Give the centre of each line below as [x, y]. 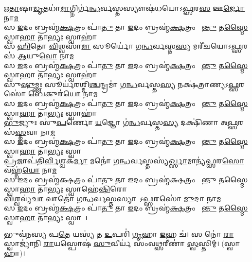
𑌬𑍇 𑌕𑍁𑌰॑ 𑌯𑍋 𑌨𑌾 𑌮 [63, 94]
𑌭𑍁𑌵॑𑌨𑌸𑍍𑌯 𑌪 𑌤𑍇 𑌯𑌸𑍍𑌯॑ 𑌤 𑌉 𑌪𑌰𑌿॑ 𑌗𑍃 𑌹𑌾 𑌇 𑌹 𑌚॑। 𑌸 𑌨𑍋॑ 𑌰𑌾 [119, 234]
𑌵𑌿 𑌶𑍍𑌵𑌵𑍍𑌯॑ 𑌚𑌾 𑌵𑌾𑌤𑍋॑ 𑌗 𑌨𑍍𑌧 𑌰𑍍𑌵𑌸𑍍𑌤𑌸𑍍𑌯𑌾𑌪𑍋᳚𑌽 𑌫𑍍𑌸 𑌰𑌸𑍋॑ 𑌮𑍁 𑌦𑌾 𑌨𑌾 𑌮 [113, 198]
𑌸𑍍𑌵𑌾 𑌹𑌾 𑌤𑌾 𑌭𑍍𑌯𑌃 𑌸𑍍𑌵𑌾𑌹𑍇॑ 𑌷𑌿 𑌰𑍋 [66, 189]
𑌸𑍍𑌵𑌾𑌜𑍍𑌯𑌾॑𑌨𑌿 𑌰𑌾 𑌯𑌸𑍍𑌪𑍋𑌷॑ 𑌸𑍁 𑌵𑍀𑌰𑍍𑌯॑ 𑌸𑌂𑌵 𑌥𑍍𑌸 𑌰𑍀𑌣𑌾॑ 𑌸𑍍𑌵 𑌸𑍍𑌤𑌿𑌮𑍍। [112, 243]
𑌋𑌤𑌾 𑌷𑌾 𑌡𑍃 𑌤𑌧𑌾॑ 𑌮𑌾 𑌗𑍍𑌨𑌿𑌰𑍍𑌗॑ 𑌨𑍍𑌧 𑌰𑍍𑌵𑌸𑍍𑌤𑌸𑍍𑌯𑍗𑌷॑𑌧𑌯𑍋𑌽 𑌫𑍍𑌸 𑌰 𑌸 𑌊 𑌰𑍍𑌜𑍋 [125, 8]
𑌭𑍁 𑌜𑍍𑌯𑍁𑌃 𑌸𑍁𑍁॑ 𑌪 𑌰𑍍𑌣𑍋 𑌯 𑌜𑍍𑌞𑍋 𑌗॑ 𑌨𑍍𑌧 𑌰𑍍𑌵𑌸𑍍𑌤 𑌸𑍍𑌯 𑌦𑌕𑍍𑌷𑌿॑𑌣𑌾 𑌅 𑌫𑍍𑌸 [121, 122]
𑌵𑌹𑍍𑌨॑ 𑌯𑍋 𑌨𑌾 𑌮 [30, 170]
